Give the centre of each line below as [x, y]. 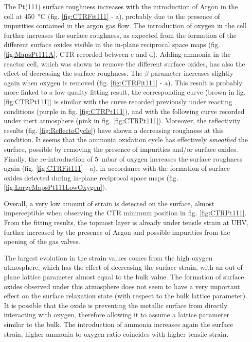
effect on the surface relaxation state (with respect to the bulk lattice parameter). [126, 296]
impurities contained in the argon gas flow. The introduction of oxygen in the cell [125, 25]
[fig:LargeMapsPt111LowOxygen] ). [55, 187]
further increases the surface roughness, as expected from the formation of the [120, 35]
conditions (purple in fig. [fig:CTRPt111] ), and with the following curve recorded [124, 111]
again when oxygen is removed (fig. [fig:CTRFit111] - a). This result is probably [123, 82]
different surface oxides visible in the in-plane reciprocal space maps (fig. [112, 44]
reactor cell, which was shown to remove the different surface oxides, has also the [125, 63]
